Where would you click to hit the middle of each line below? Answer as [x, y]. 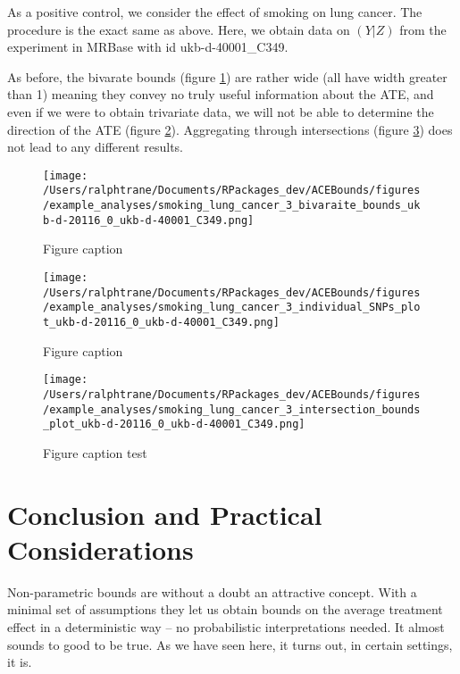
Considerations [100, 549]
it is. [20, 662]
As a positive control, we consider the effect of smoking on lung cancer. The [215, 12]
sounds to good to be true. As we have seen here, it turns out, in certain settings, [230, 644]
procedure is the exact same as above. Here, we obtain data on [179, 29]
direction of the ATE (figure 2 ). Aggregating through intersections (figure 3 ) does [230, 129]
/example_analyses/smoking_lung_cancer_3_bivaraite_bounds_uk [232, 206]
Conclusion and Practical [165, 514]
